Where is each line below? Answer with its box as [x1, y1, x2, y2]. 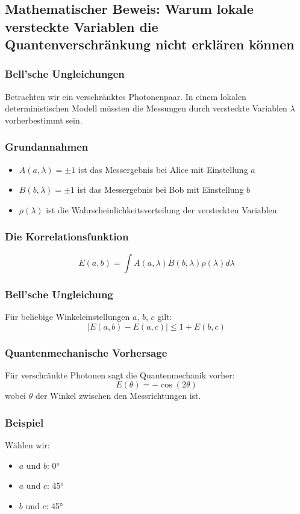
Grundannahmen [5, 139, 89, 154]
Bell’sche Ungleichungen [5, 66, 125, 81]
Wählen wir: [5, 439, 50, 451]
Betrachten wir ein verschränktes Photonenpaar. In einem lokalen [5, 90, 246, 102]
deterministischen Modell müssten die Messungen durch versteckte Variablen [5, 102, 287, 114]
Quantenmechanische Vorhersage [5, 345, 167, 360]
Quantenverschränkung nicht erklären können [5, 35, 295, 54]
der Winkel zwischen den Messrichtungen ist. [35, 389, 201, 402]
